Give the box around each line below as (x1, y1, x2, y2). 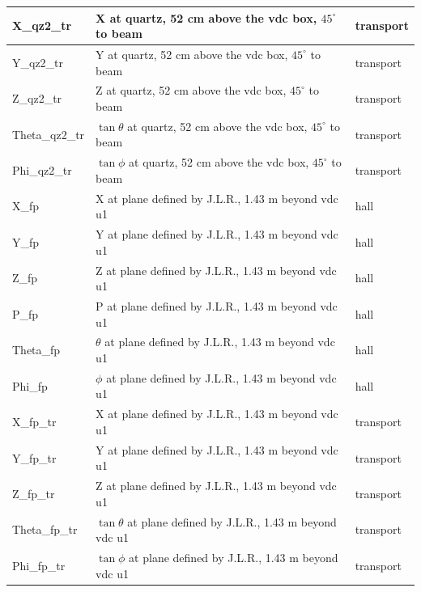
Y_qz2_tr (12, 53, 64, 70)
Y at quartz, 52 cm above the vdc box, (96, 45, 288, 62)
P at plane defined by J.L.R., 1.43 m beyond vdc (96, 298, 338, 314)
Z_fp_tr (12, 484, 55, 501)
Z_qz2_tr (12, 90, 62, 107)
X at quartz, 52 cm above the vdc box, (96, 9, 317, 26)
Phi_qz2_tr (12, 162, 72, 179)
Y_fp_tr (12, 449, 57, 466)
